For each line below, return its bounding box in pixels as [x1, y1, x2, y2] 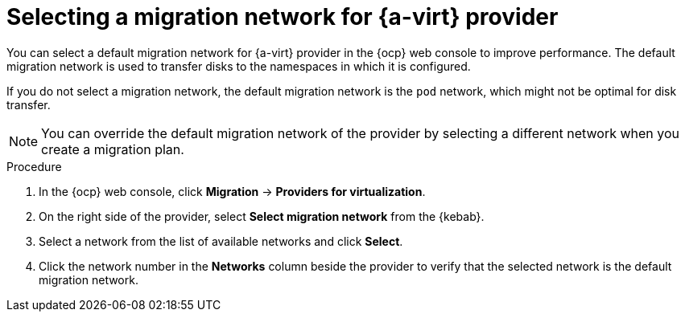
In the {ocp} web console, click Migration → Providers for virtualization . [39, 184, 426, 198]
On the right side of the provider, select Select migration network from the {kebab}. [39, 209, 485, 223]
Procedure [6, 159, 62, 173]
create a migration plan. [41, 141, 184, 157]
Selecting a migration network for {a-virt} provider [6, 3, 559, 31]
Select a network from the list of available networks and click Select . [39, 234, 403, 248]
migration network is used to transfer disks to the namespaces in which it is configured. [6, 59, 471, 73]
